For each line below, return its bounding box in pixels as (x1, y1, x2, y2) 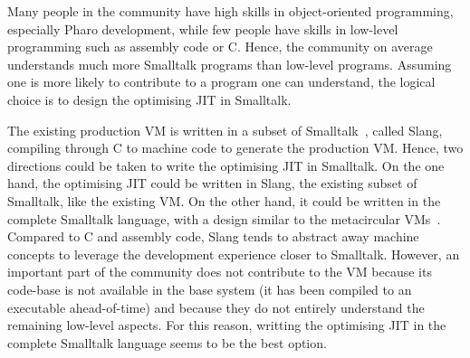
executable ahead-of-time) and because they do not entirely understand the (7, 297, 425, 316)
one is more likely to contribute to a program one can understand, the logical (7, 72, 436, 91)
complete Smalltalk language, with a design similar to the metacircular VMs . (7, 209, 441, 228)
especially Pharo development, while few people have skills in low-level (7, 19, 398, 38)
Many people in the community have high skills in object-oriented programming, (7, 2, 454, 20)
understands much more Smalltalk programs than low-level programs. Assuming (7, 54, 452, 73)
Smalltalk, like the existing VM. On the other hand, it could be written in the (7, 191, 441, 210)
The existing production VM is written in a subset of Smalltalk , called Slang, (7, 120, 443, 139)
